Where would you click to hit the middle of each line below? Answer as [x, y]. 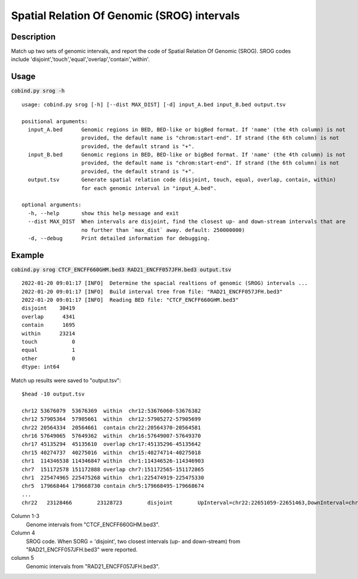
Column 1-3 [25, 516]
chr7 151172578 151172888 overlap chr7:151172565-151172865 [113, 469]
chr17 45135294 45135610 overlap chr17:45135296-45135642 [111, 444]
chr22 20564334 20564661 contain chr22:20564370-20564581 [111, 428]
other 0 [49, 358]
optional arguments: [52, 205]
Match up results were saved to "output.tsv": [66, 380]
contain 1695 [49, 325]
